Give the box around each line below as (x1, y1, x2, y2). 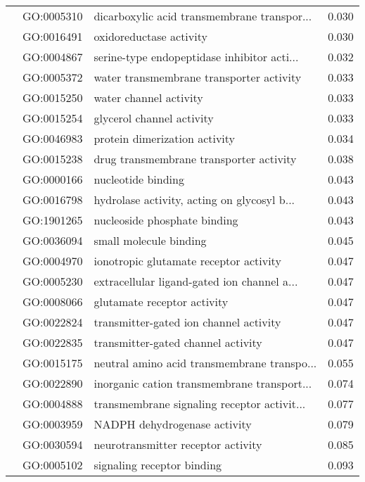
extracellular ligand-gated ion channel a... (94, 273, 298, 289)
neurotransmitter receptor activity (94, 436, 262, 452)
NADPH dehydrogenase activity (94, 416, 252, 432)
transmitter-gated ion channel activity (94, 314, 281, 330)
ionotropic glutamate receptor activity (94, 253, 281, 269)
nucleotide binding (94, 171, 184, 187)
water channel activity (94, 89, 203, 106)
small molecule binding (94, 232, 207, 248)
